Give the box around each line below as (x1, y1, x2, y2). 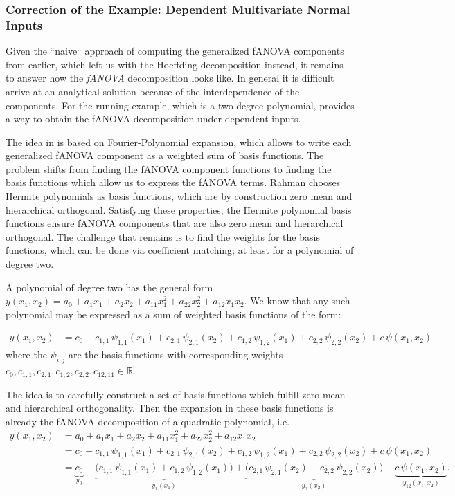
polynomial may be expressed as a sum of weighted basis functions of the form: (6, 306, 341, 321)
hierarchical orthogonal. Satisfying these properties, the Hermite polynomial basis (6, 202, 352, 217)
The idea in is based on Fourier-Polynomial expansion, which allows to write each (6, 134, 352, 149)
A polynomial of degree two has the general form (6, 279, 213, 294)
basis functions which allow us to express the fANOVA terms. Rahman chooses (6, 175, 341, 190)
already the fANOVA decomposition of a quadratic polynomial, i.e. (6, 414, 290, 428)
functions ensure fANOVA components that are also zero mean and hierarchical (6, 216, 344, 230)
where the (6, 347, 47, 362)
